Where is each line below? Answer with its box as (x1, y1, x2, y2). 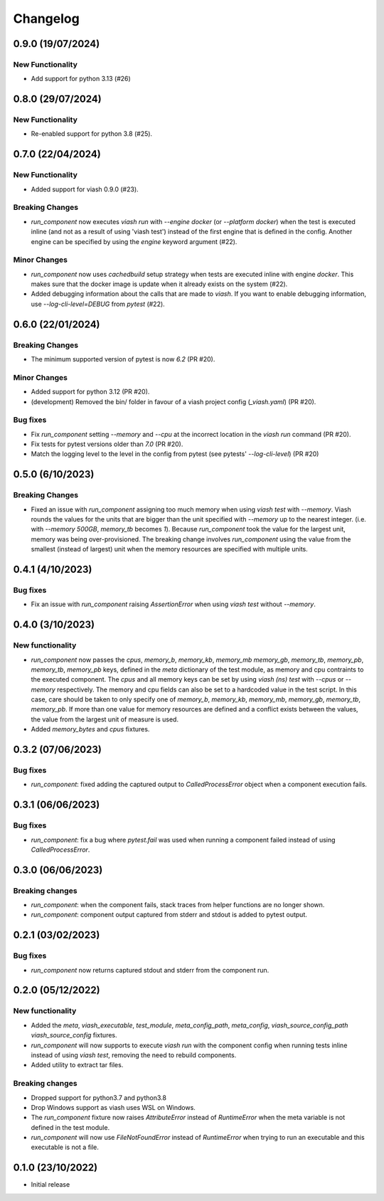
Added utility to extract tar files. (31, 1061, 124, 1069)
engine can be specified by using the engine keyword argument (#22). (31, 237, 238, 245)
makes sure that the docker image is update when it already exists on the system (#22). (31, 280, 288, 288)
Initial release (31, 1180, 70, 1189)
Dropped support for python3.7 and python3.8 (31, 1093, 167, 1102)
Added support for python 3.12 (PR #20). (31, 388, 150, 396)
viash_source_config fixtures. (31, 1031, 117, 1039)
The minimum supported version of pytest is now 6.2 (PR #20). (31, 355, 215, 364)
